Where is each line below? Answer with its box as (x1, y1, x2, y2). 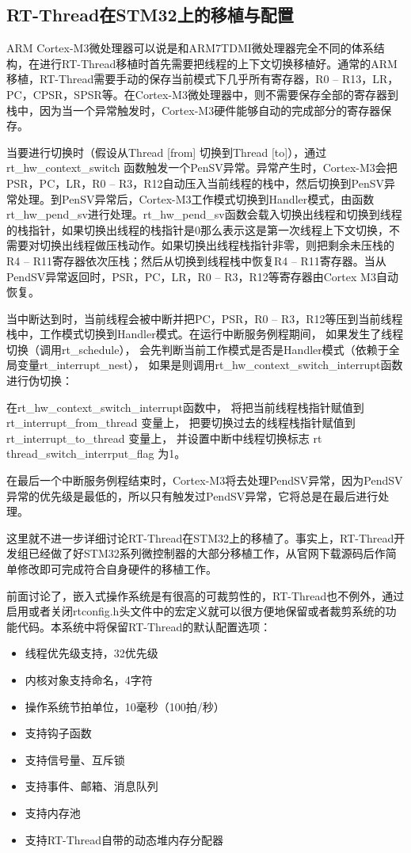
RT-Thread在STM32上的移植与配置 (6, 2, 294, 27)
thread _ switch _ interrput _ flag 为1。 (6, 445, 186, 462)
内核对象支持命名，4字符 (25, 671, 153, 687)
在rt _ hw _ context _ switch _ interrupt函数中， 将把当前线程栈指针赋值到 (6, 398, 364, 415)
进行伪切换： (6, 372, 73, 389)
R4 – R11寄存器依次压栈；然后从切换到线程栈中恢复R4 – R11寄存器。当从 (6, 252, 386, 268)
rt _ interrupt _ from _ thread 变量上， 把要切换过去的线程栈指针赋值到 (6, 414, 356, 431)
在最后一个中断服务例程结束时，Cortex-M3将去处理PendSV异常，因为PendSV (6, 472, 403, 489)
